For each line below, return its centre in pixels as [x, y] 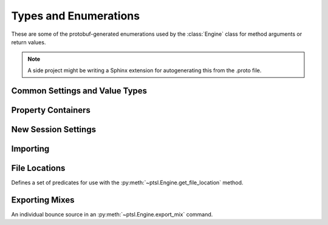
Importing [30, 149]
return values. [29, 42]
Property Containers [51, 110]
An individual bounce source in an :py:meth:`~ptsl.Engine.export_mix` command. [112, 214]
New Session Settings [54, 129]
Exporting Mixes [43, 200]
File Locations [38, 168]
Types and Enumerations [75, 16]
